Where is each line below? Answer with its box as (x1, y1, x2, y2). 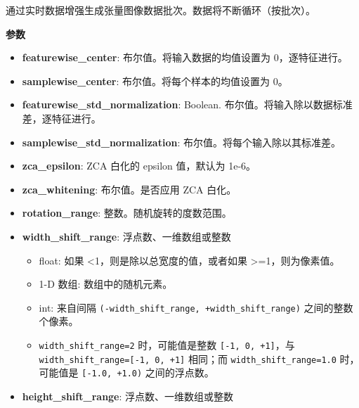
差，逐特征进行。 (22, 110, 101, 125)
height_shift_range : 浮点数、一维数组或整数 (22, 388, 234, 403)
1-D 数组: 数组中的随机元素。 (39, 276, 173, 291)
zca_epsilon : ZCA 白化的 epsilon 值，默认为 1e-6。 (22, 158, 256, 173)
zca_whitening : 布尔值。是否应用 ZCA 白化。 (22, 181, 237, 196)
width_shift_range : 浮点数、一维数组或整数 (22, 229, 231, 243)
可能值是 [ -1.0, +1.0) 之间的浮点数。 (39, 365, 214, 380)
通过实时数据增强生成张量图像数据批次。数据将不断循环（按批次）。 (6, 3, 315, 17)
